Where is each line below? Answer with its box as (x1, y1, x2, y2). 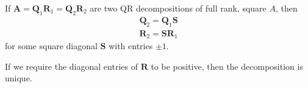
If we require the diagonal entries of (5, 59, 138, 72)
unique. (5, 72, 32, 84)
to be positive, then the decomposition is (151, 59, 303, 72)
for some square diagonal (5, 39, 98, 52)
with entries (109, 39, 153, 52)
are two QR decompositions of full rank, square (90, 2, 267, 14)
